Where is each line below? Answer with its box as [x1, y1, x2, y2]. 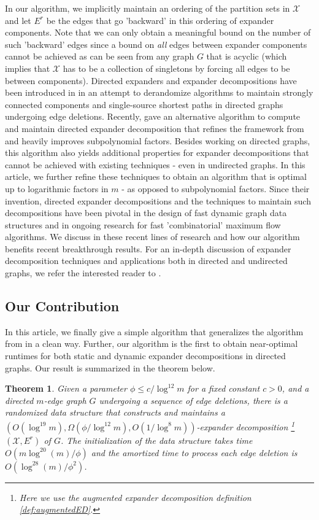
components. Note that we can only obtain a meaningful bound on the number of [5, 26, 311, 39]
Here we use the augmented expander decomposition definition [19, 491, 252, 503]
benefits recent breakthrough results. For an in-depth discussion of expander [5, 242, 291, 255]
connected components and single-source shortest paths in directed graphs [5, 98, 283, 111]
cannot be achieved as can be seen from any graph [5, 50, 194, 63]
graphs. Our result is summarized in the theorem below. [5, 361, 215, 374]
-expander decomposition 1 [196, 419, 295, 433]
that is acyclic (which [206, 50, 287, 63]
